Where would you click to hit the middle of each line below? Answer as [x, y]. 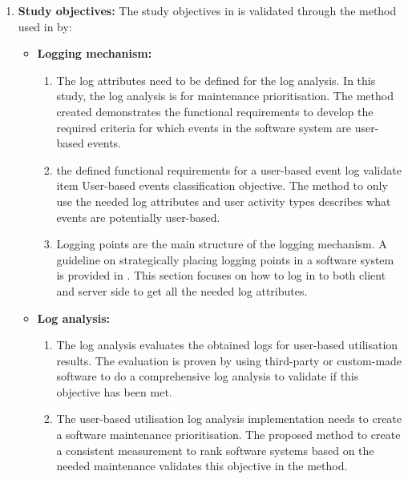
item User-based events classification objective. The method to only [222, 185]
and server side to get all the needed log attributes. [182, 290]
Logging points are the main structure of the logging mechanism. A [222, 244]
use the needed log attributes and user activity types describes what [224, 201]
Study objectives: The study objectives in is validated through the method [207, 10]
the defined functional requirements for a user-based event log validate [229, 169]
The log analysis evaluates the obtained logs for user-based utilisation [227, 345]
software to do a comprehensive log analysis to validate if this [208, 376]
